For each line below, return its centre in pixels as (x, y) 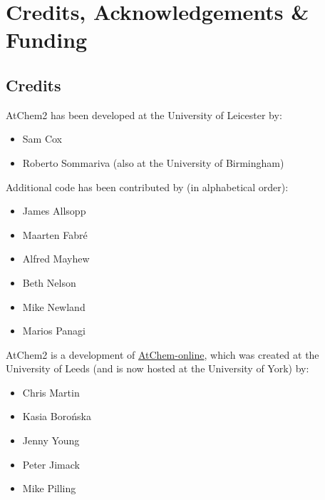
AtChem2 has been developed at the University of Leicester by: (144, 114)
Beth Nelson (49, 282)
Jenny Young (51, 440)
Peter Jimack (51, 464)
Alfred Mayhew (56, 259)
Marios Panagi (54, 331)
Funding (47, 40)
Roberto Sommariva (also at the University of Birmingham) (153, 162)
